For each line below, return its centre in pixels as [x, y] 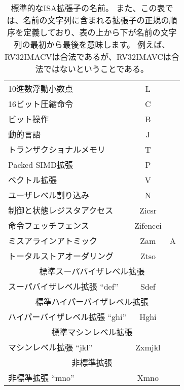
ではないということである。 [96, 69]
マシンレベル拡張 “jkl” [50, 347]
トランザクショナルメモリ [57, 149]
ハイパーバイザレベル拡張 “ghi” [67, 317]
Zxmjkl [148, 347]
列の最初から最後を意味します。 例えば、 [92, 44]
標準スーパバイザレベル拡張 [92, 271]
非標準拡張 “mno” [41, 378]
